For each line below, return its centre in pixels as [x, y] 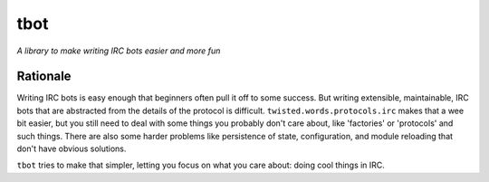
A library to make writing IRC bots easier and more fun [119, 51]
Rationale [44, 77]
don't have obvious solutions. [72, 148]
